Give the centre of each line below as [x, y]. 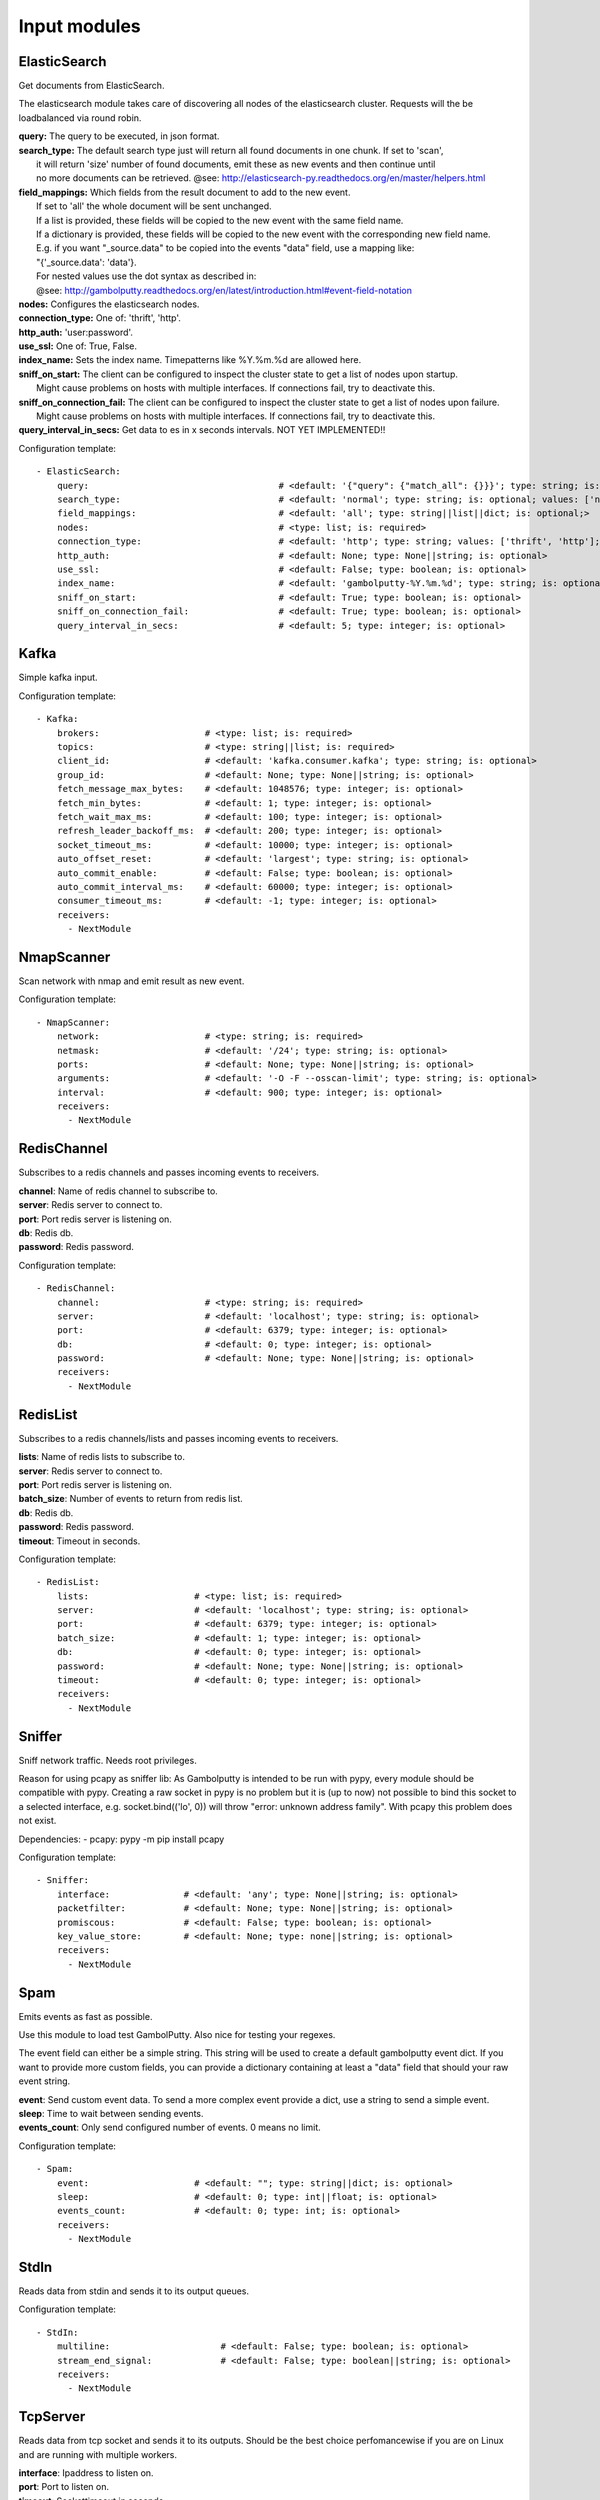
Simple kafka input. [58, 677]
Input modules [80, 26]
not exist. [37, 1821]
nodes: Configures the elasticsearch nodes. [109, 304]
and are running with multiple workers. [98, 2454]
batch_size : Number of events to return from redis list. [131, 1499]
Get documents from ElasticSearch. [91, 86]
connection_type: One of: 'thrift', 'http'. [100, 318]
